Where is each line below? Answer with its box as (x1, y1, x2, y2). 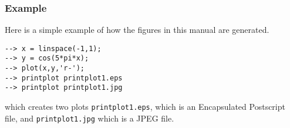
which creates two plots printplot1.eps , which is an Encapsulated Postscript (5, 100, 285, 113)
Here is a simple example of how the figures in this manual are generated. (5, 23, 269, 36)
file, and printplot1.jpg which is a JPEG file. (5, 112, 174, 124)
